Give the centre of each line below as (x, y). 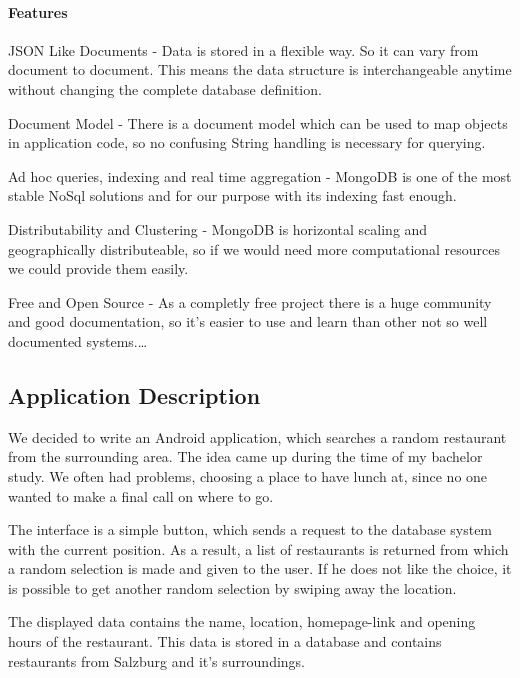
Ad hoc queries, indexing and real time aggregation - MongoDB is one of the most (260, 175)
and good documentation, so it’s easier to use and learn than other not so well (248, 321)
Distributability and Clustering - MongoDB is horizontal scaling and (218, 228)
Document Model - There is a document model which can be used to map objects (258, 122)
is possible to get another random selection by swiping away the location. (232, 587)
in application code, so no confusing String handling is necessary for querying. (247, 142)
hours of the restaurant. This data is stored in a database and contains (225, 641)
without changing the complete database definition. (165, 88)
